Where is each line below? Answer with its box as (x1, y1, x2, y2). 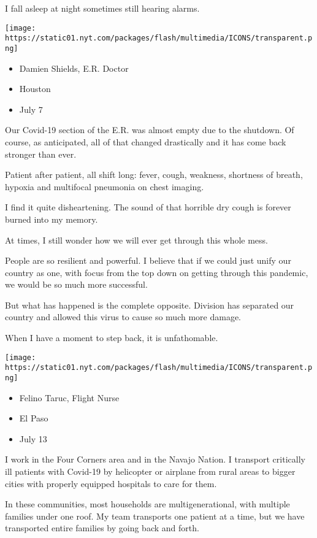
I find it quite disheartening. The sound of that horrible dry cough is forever (5, 201, 291, 213)
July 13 (19, 432, 47, 445)
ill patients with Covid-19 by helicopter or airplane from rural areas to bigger (5, 465, 296, 477)
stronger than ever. (5, 147, 77, 160)
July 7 (19, 102, 43, 115)
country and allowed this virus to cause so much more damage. (5, 310, 241, 323)
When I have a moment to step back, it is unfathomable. (5, 331, 218, 344)
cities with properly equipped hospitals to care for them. (5, 477, 217, 490)
